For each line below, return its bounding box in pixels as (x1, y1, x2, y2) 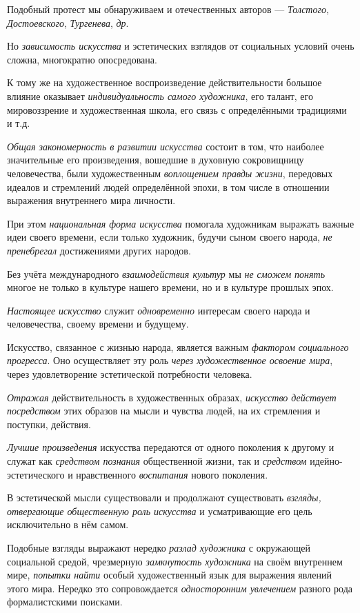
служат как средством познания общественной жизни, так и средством (7, 454, 307, 468)
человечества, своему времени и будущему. (7, 316, 189, 331)
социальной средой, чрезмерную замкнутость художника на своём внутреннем (7, 554, 343, 568)
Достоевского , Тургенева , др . (7, 15, 129, 30)
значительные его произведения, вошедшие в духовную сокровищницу (7, 152, 304, 167)
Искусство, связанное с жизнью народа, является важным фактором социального (7, 339, 349, 354)
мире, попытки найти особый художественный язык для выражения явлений (7, 567, 332, 582)
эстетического (7, 467, 65, 481)
